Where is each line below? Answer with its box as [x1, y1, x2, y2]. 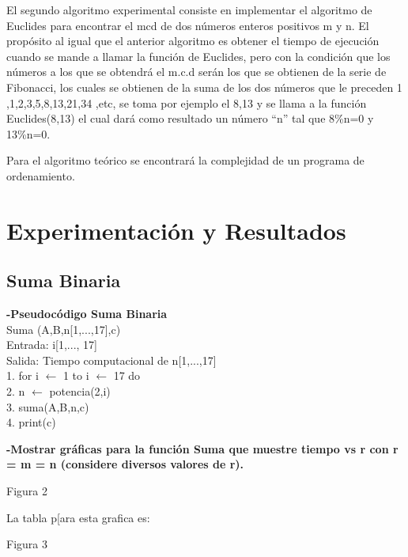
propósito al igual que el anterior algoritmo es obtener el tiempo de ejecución [6, 32, 380, 49]
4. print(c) [6, 414, 56, 430]
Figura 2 [6, 483, 47, 499]
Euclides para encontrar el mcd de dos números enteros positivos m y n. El [6, 17, 369, 33]
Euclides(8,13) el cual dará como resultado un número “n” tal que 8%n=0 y [6, 110, 374, 127]
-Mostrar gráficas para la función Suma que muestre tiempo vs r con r [6, 440, 399, 457]
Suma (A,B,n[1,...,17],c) [6, 320, 121, 337]
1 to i [62, 367, 89, 384]
